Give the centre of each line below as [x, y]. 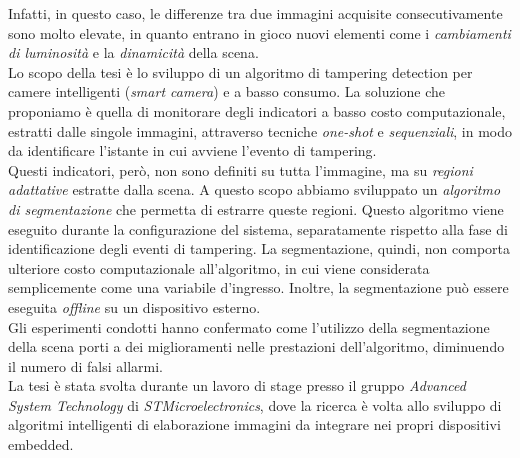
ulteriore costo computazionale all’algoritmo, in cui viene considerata [219, 267]
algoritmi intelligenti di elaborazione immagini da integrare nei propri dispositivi [254, 424]
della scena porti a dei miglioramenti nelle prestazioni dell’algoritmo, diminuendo [256, 346]
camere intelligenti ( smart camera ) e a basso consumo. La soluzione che [227, 91]
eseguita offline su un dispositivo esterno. [134, 306]
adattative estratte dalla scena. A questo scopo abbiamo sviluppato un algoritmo [254, 189]
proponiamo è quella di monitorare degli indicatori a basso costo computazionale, [257, 110]
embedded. [41, 444]
